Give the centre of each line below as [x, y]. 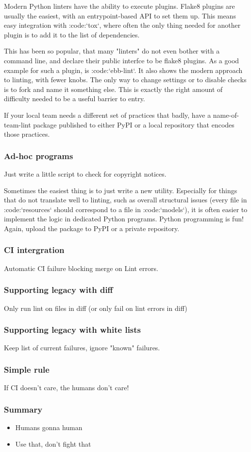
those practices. [27, 134]
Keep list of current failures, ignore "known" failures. [82, 348]
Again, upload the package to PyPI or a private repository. [92, 228]
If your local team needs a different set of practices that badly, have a [108, 115]
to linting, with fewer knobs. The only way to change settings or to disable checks [125, 80]
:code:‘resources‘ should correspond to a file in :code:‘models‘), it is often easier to [126, 209]
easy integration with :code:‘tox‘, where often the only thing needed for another [122, 25]
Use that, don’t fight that [53, 443]
